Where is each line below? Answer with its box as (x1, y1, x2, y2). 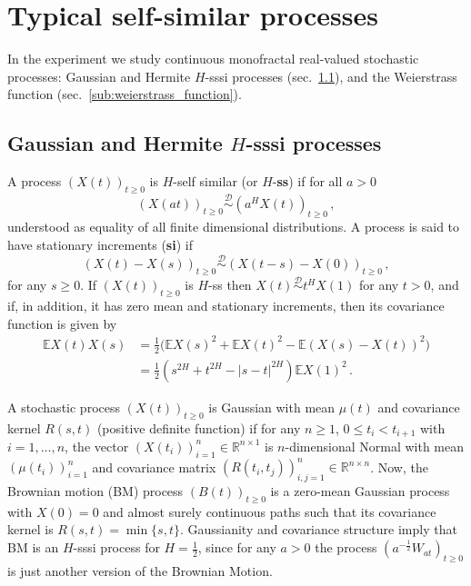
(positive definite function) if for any (96, 418, 301, 437)
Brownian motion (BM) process (7, 482, 184, 501)
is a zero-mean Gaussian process (270, 482, 450, 501)
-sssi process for (73, 538, 160, 557)
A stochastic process (7, 397, 120, 416)
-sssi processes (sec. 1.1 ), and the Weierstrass (205, 66, 457, 85)
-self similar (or (173, 172, 258, 191)
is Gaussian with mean (208, 397, 336, 416)
